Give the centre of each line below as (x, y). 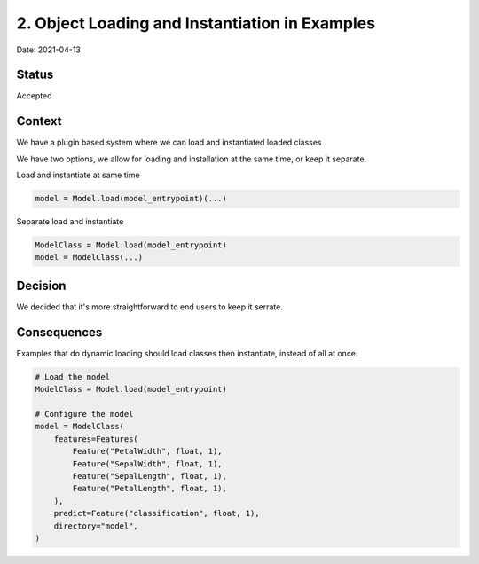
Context (39, 121)
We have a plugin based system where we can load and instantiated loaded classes (169, 143)
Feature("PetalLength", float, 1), (150, 489)
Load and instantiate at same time (79, 175)
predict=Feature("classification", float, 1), (157, 513)
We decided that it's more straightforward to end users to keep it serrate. (149, 307)
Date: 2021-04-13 (49, 50)
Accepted (34, 96)
